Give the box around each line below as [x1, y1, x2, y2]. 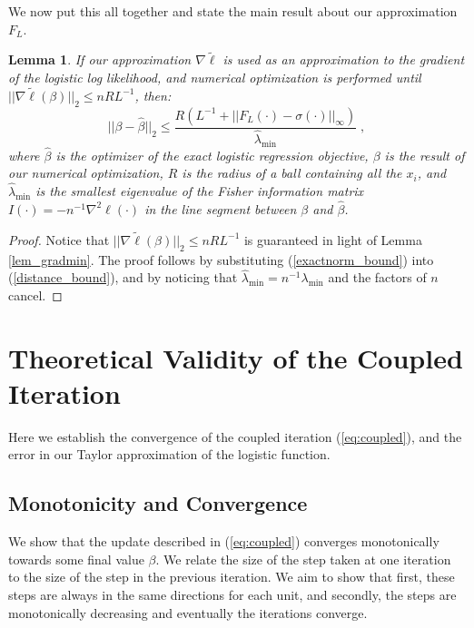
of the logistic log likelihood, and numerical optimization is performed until [8, 68, 421, 86]
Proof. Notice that [8, 230, 110, 249]
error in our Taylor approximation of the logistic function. [8, 445, 331, 464]
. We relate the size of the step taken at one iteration [155, 549, 451, 568]
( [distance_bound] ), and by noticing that [8, 268, 238, 287]
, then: [134, 85, 172, 104]
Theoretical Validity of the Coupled [8, 339, 463, 376]
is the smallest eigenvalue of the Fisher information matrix [35, 182, 364, 201]
